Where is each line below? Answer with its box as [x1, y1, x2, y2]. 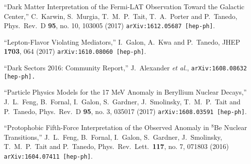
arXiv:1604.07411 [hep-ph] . [4, 151, 93, 161]
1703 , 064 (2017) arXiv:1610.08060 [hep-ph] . [4, 46, 146, 56]
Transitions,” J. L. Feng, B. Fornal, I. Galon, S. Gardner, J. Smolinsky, [4, 131, 222, 142]
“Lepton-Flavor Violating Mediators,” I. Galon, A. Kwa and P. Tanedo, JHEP [4, 36, 240, 47]
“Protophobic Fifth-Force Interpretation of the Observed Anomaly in [4, 122, 209, 132]
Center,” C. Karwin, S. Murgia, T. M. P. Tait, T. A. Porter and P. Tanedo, [4, 11, 237, 21]
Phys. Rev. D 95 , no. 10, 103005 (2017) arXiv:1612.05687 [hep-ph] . [4, 20, 215, 31]
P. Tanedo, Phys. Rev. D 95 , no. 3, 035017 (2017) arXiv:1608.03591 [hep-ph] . [4, 106, 247, 116]
